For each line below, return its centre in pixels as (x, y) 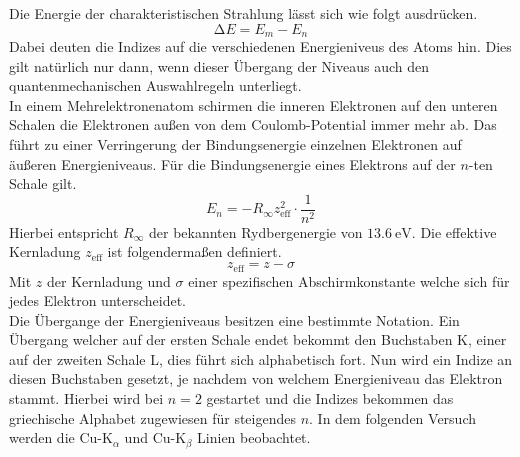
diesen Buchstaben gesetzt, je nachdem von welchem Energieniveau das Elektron (256, 378)
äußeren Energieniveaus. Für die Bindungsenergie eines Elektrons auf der (232, 163)
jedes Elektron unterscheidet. (97, 300)
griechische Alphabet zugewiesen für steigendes (152, 417)
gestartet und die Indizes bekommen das (330, 398)
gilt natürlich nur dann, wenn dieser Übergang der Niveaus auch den (219, 65)
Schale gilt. (43, 183)
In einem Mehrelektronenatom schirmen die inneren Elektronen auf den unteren (253, 104)
